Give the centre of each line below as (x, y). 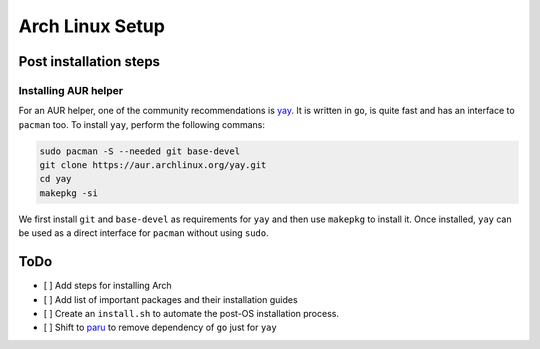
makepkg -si (69, 193)
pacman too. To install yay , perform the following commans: (141, 124)
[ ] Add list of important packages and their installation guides (171, 299)
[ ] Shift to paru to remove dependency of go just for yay (160, 327)
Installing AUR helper (71, 90)
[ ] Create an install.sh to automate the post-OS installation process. (191, 313)
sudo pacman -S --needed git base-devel (139, 151)
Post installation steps (89, 61)
